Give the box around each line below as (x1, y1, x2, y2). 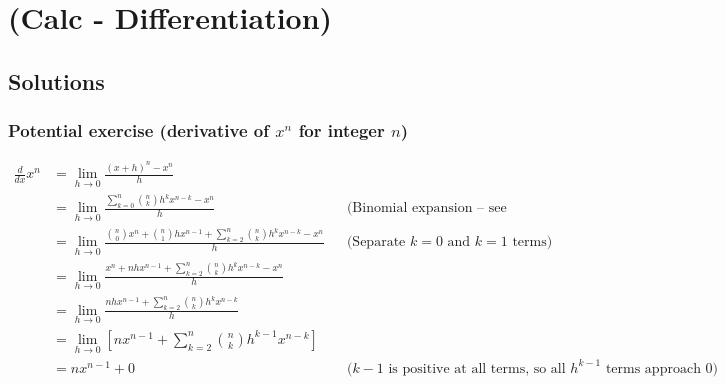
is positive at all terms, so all (388, 361, 566, 376)
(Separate (346, 235, 406, 250)
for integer (298, 118, 385, 143)
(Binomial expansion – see (346, 201, 507, 216)
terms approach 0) (605, 361, 719, 376)
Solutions (8, 65, 105, 96)
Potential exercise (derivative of (8, 118, 269, 143)
